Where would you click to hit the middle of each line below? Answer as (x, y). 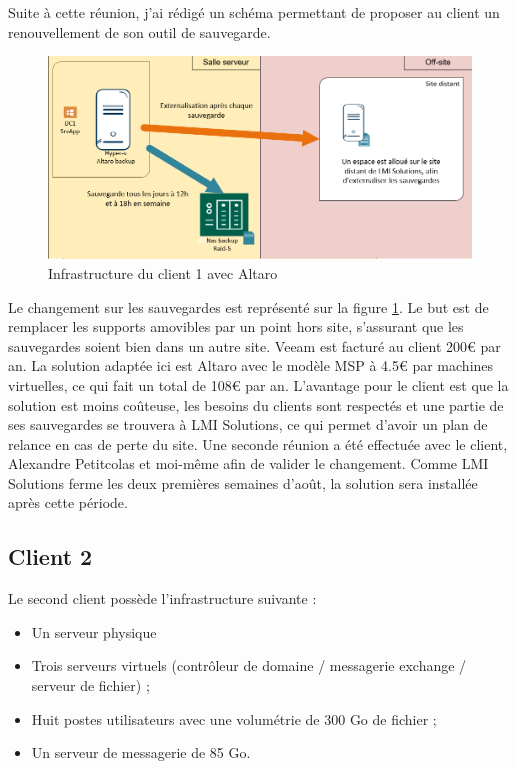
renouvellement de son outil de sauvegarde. (139, 31)
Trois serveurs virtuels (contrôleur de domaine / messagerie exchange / (249, 665)
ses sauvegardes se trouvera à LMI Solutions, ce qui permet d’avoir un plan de (248, 424)
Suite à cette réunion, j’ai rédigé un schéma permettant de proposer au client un (254, 12)
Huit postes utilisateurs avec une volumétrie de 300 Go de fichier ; (234, 718)
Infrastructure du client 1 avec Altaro (163, 272)
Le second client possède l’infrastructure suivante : (162, 598)
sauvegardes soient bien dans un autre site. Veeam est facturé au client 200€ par (254, 345)
